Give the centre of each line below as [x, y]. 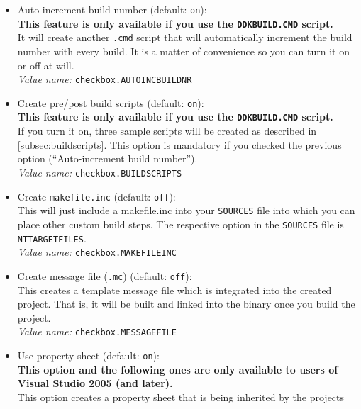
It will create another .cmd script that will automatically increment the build [185, 37]
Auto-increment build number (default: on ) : [112, 9]
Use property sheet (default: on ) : [88, 355]
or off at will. [46, 65]
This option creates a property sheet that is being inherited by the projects [181, 397]
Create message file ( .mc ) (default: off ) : [105, 275]
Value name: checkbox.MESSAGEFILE [97, 331]
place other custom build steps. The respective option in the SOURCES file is [180, 224]
